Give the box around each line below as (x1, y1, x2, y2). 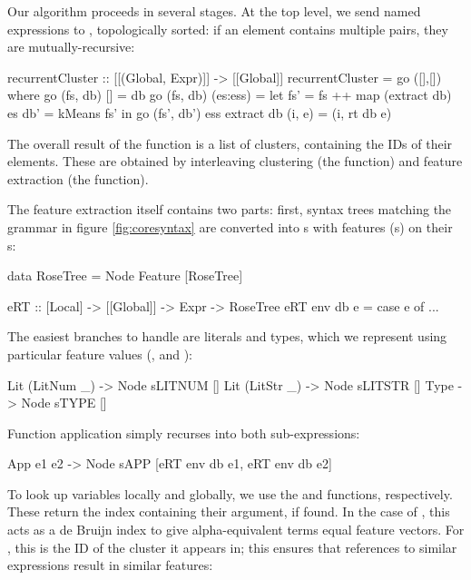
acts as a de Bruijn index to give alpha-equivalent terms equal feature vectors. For (7, 520, 465, 539)
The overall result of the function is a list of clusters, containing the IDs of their (7, 133, 453, 152)
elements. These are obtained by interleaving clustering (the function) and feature (7, 152, 463, 171)
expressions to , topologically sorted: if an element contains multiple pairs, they (7, 19, 448, 38)
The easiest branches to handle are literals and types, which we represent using (7, 327, 447, 346)
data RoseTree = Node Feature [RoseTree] (7, 266, 243, 285)
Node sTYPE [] (21, 393, 107, 412)
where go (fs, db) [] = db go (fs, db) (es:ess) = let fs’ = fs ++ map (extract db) (7, 85, 452, 104)
